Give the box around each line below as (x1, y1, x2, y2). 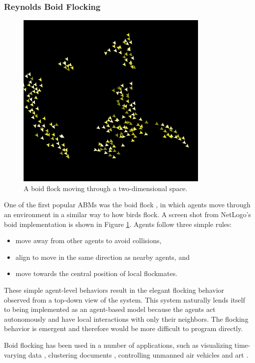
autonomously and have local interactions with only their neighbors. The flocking (4, 313, 249, 324)
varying (4, 349, 27, 360)
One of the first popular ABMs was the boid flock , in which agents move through (4, 199, 251, 210)
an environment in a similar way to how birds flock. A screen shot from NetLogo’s (4, 209, 251, 219)
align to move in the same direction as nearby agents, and (15, 251, 190, 262)
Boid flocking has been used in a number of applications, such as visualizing (4, 339, 232, 350)
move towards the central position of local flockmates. (15, 268, 178, 279)
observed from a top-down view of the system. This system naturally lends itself (4, 294, 245, 305)
